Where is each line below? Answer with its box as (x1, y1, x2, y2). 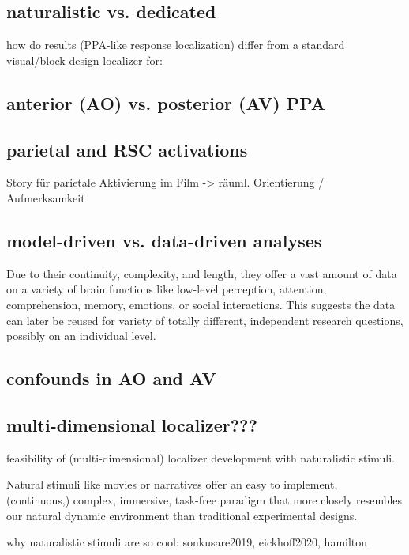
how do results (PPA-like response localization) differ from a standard (6, 36, 345, 53)
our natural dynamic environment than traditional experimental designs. (6, 507, 358, 523)
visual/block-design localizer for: (6, 51, 163, 68)
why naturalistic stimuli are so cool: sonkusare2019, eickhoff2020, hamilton (6, 534, 368, 550)
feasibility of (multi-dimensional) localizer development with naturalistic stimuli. (6, 449, 395, 466)
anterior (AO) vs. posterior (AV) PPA (6, 90, 325, 115)
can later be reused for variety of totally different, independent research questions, (6, 311, 403, 328)
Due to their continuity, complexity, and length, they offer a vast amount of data (6, 265, 397, 281)
